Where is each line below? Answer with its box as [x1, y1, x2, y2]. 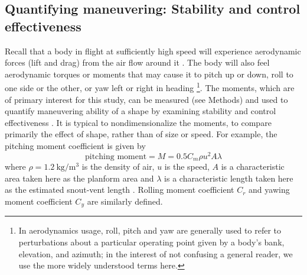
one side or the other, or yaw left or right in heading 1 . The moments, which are [5, 80, 295, 94]
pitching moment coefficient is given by [5, 140, 146, 151]
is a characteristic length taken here [164, 172, 293, 184]
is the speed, [164, 160, 210, 173]
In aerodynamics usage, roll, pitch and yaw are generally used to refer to [18, 224, 281, 237]
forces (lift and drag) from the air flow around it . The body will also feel [5, 56, 270, 69]
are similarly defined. [87, 195, 163, 207]
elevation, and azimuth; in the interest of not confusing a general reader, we [18, 247, 293, 260]
